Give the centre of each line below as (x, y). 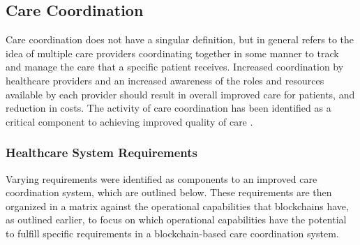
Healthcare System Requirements (102, 153)
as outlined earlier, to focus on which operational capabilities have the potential (176, 220)
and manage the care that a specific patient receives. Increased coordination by (175, 67)
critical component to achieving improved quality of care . (129, 121)
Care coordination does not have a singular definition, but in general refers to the (180, 39)
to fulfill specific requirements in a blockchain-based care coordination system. (172, 233)
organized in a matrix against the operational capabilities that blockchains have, (177, 206)
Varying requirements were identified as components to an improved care (162, 178)
